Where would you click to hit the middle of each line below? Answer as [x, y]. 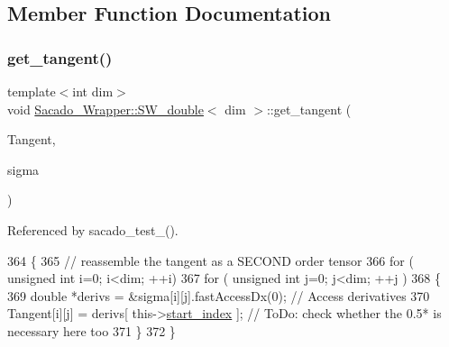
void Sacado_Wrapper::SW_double [105, 109]
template [32, 91]
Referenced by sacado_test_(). [93, 229]
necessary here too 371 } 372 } [92, 330]
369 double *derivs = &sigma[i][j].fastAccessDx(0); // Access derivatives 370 [219, 295]
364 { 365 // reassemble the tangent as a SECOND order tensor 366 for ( [211, 260]
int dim [93, 91]
